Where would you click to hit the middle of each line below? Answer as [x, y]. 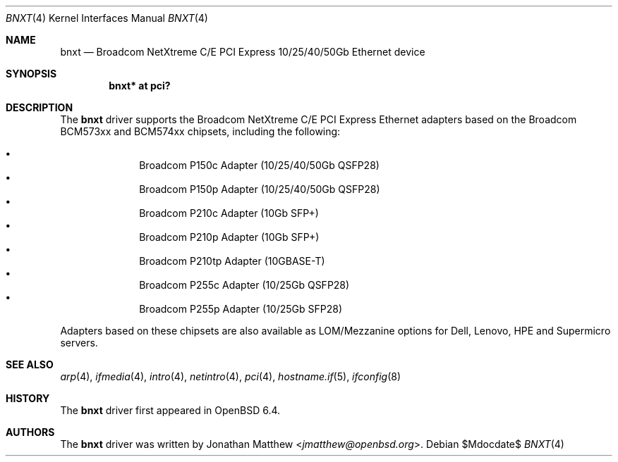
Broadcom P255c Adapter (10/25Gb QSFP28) [244, 285]
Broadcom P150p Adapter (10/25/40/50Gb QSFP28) [260, 189]
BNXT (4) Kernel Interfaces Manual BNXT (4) [107, 18]
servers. [79, 343]
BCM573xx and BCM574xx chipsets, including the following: [200, 131]
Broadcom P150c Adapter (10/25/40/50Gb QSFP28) [259, 165]
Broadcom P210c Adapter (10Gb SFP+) [229, 213]
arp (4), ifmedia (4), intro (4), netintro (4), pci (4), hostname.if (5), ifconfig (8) [231, 376]
